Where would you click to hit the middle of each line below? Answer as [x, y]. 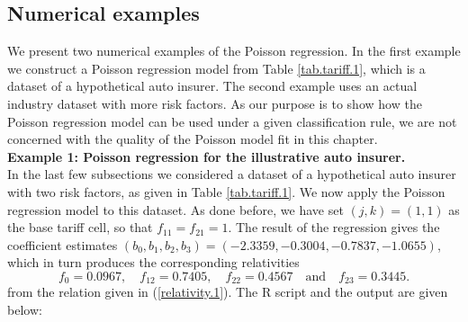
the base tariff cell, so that [80, 227]
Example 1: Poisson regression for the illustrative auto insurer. [207, 156]
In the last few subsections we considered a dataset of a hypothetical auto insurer [232, 174]
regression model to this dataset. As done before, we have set [175, 209]
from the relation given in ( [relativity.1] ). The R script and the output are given [228, 292]
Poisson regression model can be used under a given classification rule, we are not [232, 121]
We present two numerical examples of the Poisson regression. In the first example [234, 51]
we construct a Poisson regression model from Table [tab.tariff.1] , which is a [216, 68]
